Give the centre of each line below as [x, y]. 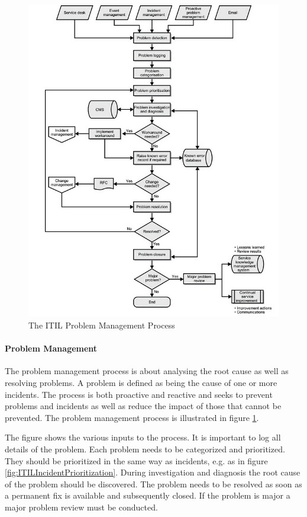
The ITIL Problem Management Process [102, 325]
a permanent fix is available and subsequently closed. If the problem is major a [148, 495]
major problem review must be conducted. [81, 507]
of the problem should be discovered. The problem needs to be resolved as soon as [153, 484]
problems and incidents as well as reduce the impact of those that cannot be [143, 406]
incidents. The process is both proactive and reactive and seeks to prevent [139, 394]
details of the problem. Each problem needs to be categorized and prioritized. [145, 449]
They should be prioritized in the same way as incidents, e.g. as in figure [136, 460]
